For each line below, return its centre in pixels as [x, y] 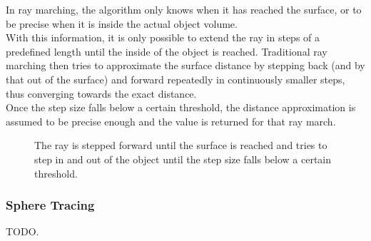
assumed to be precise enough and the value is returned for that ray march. [171, 121]
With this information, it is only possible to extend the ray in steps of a [163, 37]
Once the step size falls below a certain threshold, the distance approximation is [181, 107]
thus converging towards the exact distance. [101, 93]
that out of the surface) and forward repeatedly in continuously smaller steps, [176, 79]
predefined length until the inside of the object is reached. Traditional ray [167, 51]
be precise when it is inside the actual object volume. [122, 23]
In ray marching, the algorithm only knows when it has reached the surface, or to [184, 9]
